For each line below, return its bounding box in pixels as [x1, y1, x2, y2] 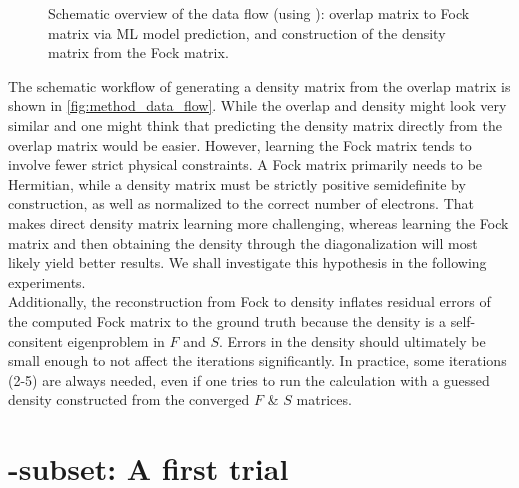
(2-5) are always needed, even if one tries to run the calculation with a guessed [8, 369, 490, 390]
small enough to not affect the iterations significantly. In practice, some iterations [8, 350, 507, 371]
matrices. [296, 389, 352, 410]
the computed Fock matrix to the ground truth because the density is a [8, 310, 447, 331]
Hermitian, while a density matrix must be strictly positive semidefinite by [8, 173, 466, 194]
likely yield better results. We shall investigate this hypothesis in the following [8, 252, 487, 273]
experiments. [8, 271, 86, 292]
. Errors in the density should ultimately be [219, 330, 486, 351]
